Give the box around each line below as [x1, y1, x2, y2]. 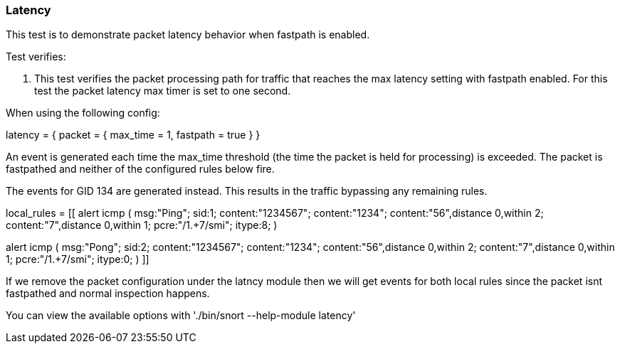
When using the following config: [6, 107, 160, 119]
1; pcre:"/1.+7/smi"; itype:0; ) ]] [6, 253, 149, 266]
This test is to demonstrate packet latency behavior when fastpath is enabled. [6, 28, 370, 41]
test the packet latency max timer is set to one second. [34, 85, 291, 97]
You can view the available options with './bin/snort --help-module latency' [6, 309, 356, 322]
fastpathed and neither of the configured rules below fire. [6, 163, 275, 176]
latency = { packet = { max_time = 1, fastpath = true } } [6, 129, 261, 141]
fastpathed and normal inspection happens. [6, 287, 210, 300]
